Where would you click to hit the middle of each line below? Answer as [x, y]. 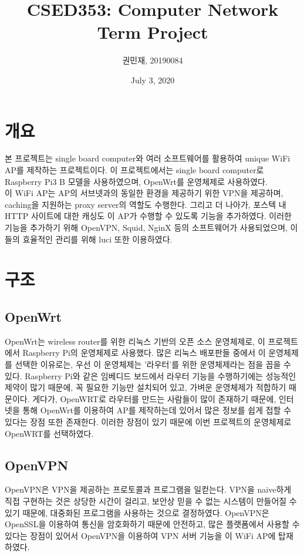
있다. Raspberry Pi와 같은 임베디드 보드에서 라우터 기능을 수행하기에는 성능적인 [151, 375]
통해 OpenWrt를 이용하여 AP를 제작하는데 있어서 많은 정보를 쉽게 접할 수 [157, 410]
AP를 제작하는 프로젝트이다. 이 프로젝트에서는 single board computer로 [134, 170]
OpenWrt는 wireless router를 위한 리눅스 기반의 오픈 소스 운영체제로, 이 [135, 341]
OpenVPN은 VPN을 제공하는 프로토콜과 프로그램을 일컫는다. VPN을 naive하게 [148, 489]
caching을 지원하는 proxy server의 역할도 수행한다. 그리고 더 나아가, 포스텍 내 [146, 204]
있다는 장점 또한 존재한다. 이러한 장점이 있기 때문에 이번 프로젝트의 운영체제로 [148, 421]
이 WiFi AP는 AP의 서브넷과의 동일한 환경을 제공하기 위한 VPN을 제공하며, [144, 193]
